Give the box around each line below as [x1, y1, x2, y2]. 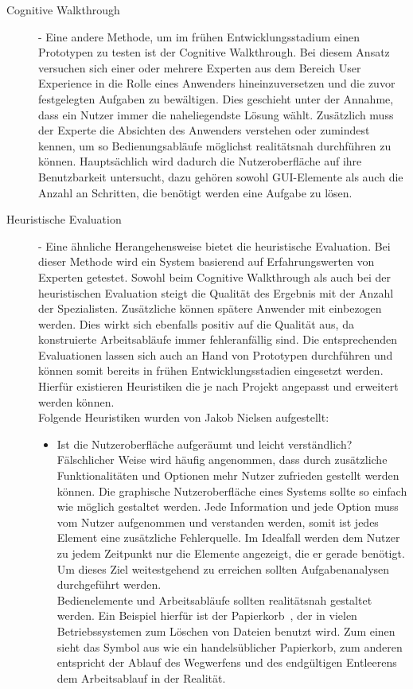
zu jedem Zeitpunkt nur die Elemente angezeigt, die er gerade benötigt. [56, 545, 405, 561]
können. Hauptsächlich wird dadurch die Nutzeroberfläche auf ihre [38, 153, 362, 169]
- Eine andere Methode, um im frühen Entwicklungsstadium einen [38, 28, 360, 45]
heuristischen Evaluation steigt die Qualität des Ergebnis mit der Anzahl [38, 284, 394, 301]
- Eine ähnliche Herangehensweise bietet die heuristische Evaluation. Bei [38, 237, 391, 254]
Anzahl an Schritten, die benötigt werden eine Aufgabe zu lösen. [38, 184, 353, 200]
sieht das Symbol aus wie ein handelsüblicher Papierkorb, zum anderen [56, 638, 403, 655]
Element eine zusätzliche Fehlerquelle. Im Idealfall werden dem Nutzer [56, 529, 400, 546]
